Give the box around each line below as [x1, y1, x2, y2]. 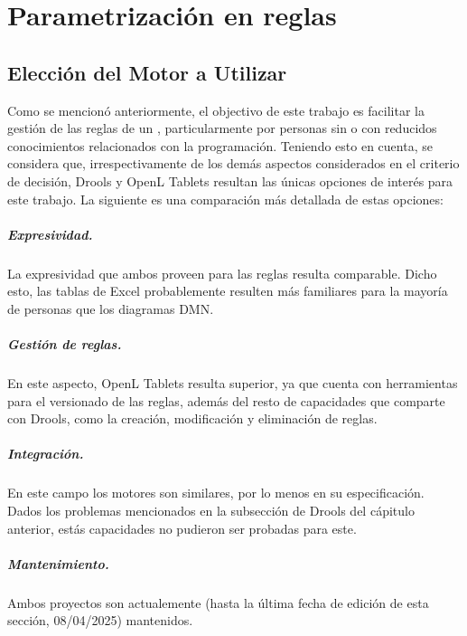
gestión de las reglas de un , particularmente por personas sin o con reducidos [7, 119, 437, 138]
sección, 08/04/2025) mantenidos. [7, 611, 193, 630]
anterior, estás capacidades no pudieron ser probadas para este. [7, 518, 357, 537]
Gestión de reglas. [7, 335, 122, 354]
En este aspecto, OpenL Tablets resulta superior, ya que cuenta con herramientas [7, 374, 458, 393]
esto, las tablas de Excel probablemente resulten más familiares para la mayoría [7, 281, 448, 300]
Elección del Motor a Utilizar [7, 58, 287, 86]
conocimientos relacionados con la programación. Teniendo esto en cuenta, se [7, 136, 433, 155]
